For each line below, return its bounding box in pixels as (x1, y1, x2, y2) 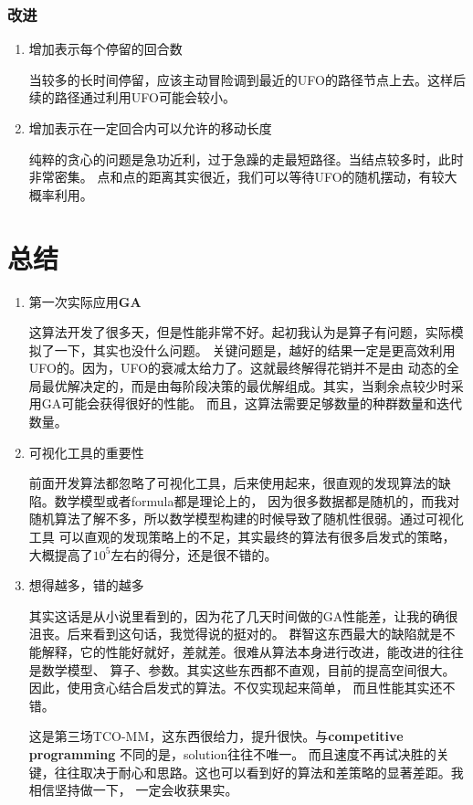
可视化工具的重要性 (28, 442, 144, 461)
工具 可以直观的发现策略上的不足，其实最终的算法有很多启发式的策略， (28, 527, 456, 546)
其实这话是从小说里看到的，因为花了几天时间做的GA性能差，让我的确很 (28, 606, 458, 625)
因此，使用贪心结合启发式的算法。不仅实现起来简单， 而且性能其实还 (28, 678, 443, 697)
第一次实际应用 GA (28, 291, 142, 311)
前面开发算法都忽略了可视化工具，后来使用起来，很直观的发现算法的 (28, 473, 438, 493)
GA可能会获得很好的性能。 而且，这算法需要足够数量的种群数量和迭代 (41, 394, 462, 413)
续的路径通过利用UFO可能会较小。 (28, 88, 236, 107)
